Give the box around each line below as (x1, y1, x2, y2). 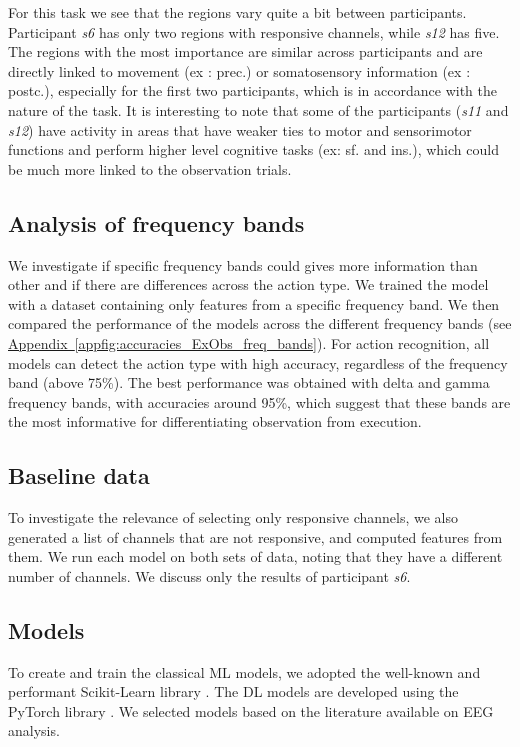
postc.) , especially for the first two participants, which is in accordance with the (8, 80, 497, 101)
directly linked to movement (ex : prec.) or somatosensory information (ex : (8, 60, 471, 81)
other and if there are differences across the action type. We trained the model (8, 274, 489, 295)
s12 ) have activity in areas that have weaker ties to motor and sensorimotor (8, 119, 472, 140)
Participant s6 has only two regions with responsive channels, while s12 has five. (8, 21, 500, 42)
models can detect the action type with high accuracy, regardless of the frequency (8, 352, 508, 373)
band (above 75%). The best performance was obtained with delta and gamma (8, 372, 490, 393)
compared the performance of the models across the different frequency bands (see (8, 313, 512, 334)
